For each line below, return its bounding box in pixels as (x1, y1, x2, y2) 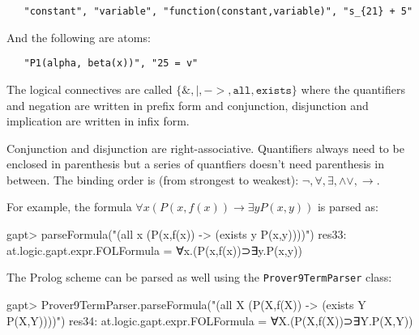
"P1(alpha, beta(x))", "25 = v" (24, 57, 199, 70)
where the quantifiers (301, 80, 406, 97)
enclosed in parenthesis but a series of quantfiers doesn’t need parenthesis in (6, 155, 384, 172)
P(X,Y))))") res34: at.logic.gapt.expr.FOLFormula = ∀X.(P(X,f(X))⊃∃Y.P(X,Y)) (6, 312, 413, 329)
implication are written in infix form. (6, 112, 190, 129)
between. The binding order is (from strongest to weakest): (6, 171, 299, 188)
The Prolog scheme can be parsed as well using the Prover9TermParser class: (6, 269, 392, 286)
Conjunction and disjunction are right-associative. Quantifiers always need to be (6, 139, 404, 156)
